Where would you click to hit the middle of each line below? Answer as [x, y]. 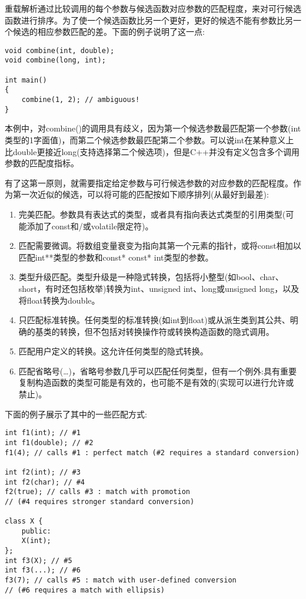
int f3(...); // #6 [43, 570]
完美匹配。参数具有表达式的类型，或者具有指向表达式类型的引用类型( [152, 214]
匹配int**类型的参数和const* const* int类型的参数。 [116, 257]
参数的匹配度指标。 [42, 163]
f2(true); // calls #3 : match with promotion [97, 492]
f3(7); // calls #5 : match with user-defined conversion [121, 580]
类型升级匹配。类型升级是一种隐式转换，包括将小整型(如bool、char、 [151, 277]
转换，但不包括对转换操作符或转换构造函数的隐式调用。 [167, 331]
